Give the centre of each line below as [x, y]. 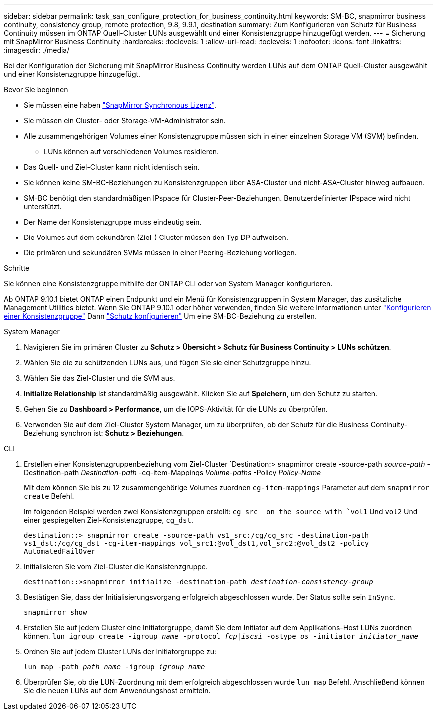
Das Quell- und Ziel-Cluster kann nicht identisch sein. [112, 167]
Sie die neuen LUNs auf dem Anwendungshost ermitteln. [117, 690]
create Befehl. [49, 496]
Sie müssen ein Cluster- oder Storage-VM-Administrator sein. [125, 120]
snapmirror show [56, 612]
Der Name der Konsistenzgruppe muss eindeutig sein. [113, 222]
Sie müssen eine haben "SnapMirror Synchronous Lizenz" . [120, 105]
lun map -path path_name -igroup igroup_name [114, 667]
